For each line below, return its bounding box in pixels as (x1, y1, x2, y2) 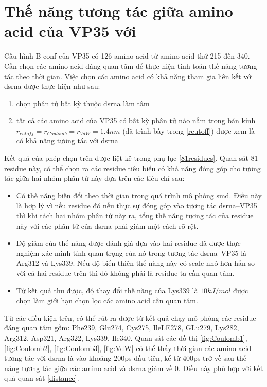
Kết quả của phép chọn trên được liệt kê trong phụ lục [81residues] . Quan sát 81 (4, 153, 258, 163)
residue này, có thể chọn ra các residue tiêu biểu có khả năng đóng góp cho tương (4, 162, 261, 173)
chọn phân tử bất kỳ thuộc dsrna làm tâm (16, 98, 150, 108)
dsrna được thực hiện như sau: (4, 81, 100, 91)
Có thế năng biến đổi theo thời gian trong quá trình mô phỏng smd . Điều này (16, 190, 262, 200)
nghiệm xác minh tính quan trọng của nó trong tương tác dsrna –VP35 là (16, 247, 247, 258)
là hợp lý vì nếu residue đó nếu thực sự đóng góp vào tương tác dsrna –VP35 (16, 200, 257, 211)
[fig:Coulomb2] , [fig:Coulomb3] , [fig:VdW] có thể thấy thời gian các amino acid (4, 342, 252, 353)
